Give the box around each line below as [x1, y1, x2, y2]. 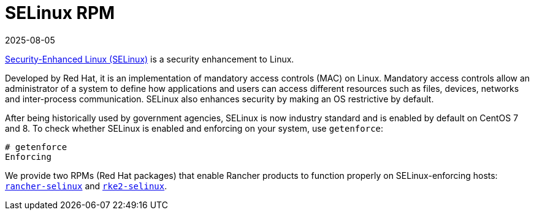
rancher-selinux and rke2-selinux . [5, 180, 167, 191]
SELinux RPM [5, 2, 115, 23]
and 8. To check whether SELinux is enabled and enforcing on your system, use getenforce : [5, 123, 384, 134]
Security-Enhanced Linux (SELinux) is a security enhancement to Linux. [5, 53, 294, 64]
